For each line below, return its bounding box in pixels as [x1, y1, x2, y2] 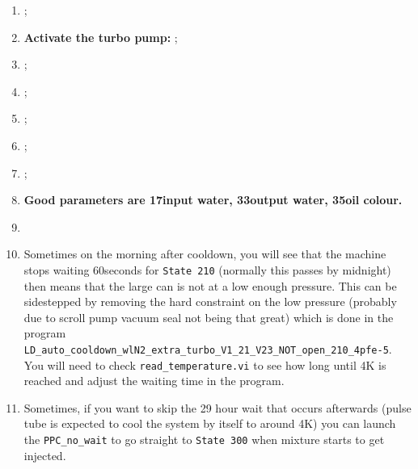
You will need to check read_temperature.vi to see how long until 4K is [23, 356, 386, 373]
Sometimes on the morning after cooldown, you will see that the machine [23, 245, 386, 262]
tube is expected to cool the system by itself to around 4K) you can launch [23, 415, 396, 432]
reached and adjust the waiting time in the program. [23, 372, 285, 389]
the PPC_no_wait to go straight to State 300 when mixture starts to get [23, 431, 385, 448]
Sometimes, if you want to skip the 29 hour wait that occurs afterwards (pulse [23, 399, 412, 416]
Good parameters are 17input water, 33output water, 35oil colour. [23, 191, 403, 208]
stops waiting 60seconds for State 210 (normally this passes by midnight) [23, 261, 391, 278]
